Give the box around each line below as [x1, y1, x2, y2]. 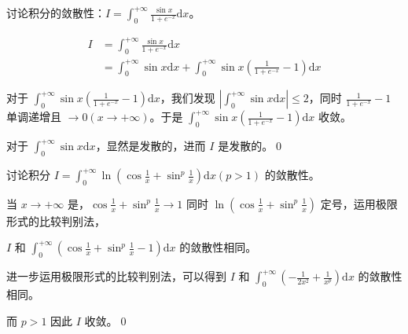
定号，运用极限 [320, 195, 398, 211]
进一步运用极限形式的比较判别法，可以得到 [6, 268, 226, 284]
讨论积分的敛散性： [6, 5, 105, 20]
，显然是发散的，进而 [95, 138, 206, 154]
